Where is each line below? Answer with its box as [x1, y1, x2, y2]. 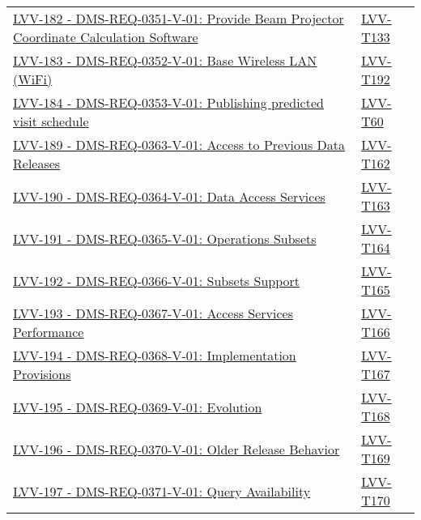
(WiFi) [13, 70, 53, 88]
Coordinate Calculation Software [13, 28, 198, 46]
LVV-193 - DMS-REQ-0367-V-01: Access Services [13, 304, 294, 322]
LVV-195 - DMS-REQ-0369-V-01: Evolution [13, 397, 262, 416]
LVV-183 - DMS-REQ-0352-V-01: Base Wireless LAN [13, 51, 317, 70]
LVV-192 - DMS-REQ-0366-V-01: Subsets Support [13, 271, 300, 290]
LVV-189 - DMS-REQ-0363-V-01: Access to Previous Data [13, 135, 346, 154]
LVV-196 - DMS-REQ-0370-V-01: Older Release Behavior [13, 439, 340, 458]
